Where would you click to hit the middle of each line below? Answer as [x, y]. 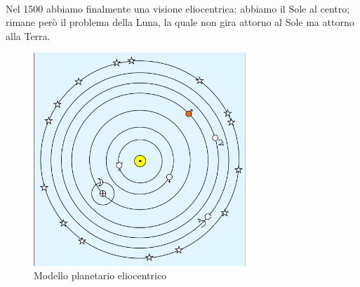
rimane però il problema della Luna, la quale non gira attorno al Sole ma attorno [180, 22]
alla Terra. [28, 35]
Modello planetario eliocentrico [100, 275]
